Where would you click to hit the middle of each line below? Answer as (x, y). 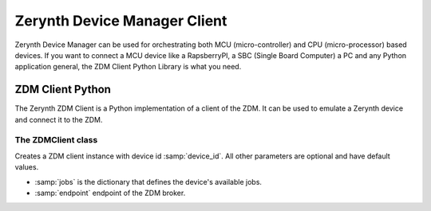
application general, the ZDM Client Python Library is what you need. (128, 67)
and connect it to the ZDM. (59, 119)
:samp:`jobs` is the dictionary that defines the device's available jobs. (148, 182)
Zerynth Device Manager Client (121, 21)
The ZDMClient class (56, 140)
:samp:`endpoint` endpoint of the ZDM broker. (110, 193)
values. (27, 167)
